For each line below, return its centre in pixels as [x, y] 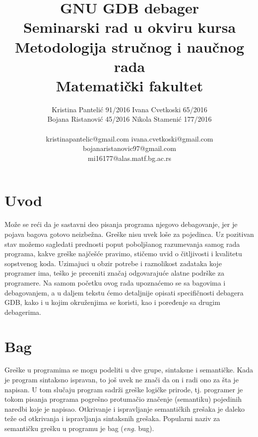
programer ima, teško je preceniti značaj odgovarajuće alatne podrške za [114, 273]
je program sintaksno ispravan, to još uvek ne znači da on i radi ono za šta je [122, 380]
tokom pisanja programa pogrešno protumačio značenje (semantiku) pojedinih [123, 399]
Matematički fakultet [129, 85]
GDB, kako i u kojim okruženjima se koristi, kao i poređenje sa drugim [112, 302]
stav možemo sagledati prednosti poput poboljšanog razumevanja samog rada [122, 244]
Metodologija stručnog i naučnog [129, 46]
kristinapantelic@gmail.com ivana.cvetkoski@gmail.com [129, 138]
